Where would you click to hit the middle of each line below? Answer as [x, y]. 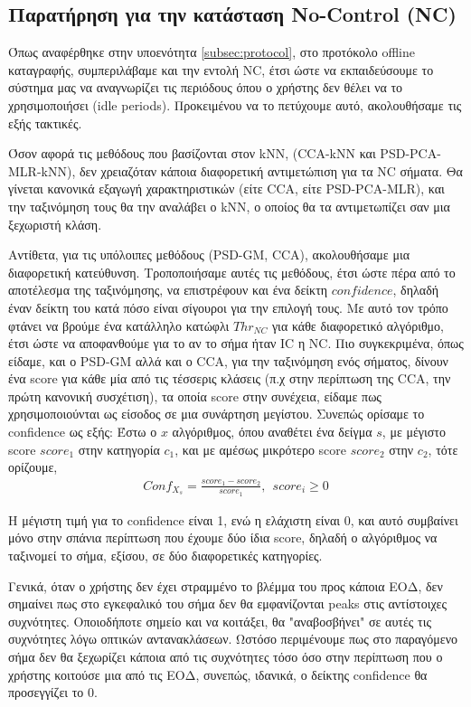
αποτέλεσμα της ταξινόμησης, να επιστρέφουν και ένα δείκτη [168, 290]
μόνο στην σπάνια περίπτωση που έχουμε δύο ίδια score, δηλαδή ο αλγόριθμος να [223, 537]
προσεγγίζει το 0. [53, 692]
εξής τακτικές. [45, 123]
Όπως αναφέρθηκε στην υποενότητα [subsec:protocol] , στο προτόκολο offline [212, 52]
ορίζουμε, [33, 467]
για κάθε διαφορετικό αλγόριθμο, [358, 325]
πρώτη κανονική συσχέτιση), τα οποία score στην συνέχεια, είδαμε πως [195, 396]
